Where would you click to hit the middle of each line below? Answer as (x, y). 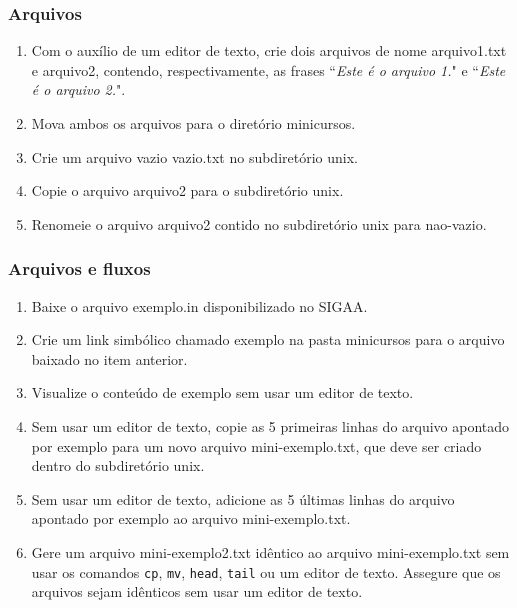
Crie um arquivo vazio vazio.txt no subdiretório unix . (194, 156)
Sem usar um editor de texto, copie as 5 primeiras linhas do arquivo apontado (270, 425)
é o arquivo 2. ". (78, 89)
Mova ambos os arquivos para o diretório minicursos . (193, 123)
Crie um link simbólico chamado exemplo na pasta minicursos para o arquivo (268, 339)
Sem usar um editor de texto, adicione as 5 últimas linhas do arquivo (243, 498)
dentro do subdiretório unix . (118, 465)
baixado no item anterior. (109, 358)
